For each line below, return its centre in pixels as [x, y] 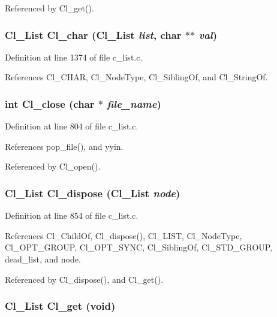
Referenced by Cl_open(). [53, 166]
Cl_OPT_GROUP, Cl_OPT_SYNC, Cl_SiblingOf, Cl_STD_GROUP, [139, 247]
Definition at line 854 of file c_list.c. [72, 215]
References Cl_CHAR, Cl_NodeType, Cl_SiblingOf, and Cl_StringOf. [136, 77]
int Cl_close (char [50, 103]
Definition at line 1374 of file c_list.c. [74, 57]
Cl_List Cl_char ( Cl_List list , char [93, 34]
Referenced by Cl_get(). [49, 8]
